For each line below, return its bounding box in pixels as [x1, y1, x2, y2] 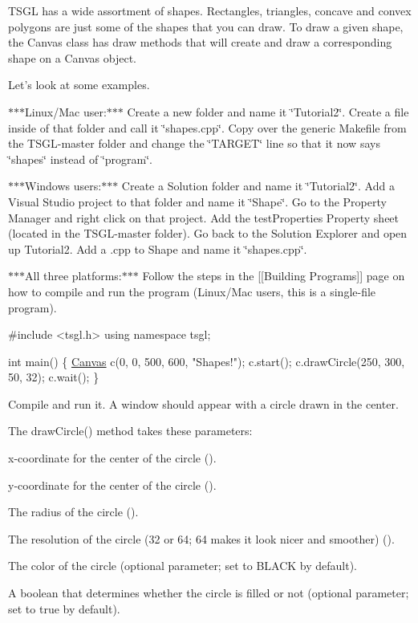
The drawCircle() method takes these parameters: [8, 422, 253, 439]
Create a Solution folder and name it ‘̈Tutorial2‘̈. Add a [121, 177, 395, 194]
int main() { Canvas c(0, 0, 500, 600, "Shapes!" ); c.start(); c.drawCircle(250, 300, [8, 352, 405, 369]
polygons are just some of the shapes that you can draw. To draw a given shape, [8, 18, 404, 35]
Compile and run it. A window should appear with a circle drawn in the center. [8, 395, 399, 412]
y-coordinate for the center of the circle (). [8, 476, 217, 493]
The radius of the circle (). [8, 503, 139, 520]
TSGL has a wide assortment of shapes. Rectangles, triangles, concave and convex [8, 2, 412, 18]
